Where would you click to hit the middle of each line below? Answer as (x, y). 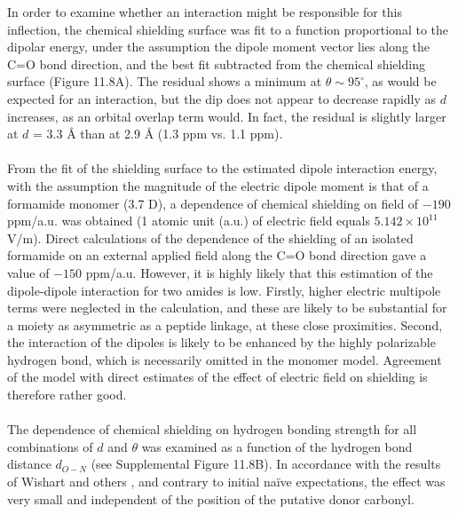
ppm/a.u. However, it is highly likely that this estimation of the (259, 272)
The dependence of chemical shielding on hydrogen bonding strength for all (212, 429)
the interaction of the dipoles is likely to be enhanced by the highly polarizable (221, 342)
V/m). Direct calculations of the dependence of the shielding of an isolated (210, 237)
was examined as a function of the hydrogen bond (277, 446)
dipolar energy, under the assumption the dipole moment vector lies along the (219, 47)
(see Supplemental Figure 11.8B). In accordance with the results (266, 464)
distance (29, 464)
